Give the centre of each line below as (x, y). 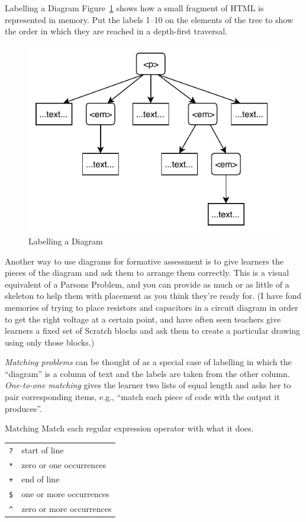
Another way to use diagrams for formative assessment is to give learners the (144, 261)
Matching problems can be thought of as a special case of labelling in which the (148, 362)
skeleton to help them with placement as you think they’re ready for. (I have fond (153, 296)
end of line (41, 479)
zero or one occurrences (64, 464)
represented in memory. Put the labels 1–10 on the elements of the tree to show (149, 19)
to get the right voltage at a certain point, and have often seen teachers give (143, 319)
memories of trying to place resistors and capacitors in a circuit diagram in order (152, 307)
